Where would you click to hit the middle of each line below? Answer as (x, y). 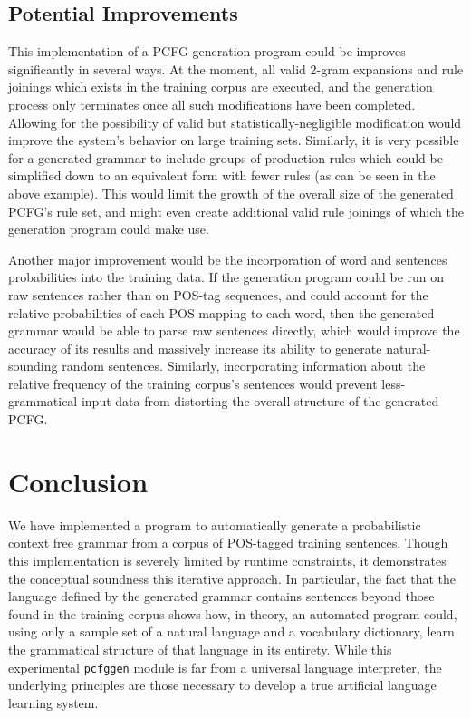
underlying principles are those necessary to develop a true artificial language (222, 685)
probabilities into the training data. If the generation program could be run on (226, 277)
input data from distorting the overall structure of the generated (260, 401)
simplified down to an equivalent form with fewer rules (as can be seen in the (222, 175)
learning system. (53, 702)
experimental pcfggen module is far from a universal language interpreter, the (225, 667)
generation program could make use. (109, 229)
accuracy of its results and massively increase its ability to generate (195, 348)
